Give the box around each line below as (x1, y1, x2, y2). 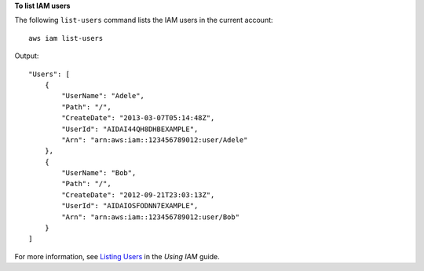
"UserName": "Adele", (61, 91, 145, 101)
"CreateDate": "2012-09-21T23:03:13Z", (61, 190, 215, 200)
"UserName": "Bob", (61, 169, 137, 178)
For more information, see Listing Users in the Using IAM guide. (14, 251, 220, 261)
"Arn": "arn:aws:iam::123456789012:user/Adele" (61, 135, 248, 145)
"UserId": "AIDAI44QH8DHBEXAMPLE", (61, 124, 199, 134)
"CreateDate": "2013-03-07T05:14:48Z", (61, 114, 215, 123)
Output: (14, 51, 39, 60)
